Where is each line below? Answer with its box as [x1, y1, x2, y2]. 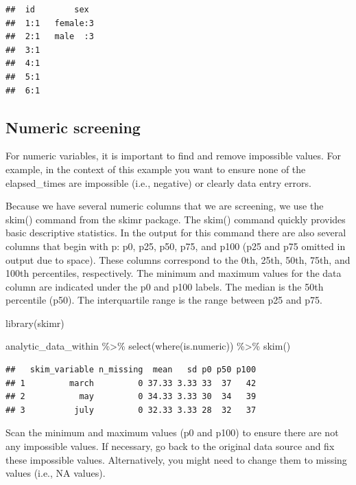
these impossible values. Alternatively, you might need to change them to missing [5, 452, 347, 466]
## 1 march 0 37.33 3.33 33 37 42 [5, 378, 257, 388]
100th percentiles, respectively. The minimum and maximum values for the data [5, 266, 342, 280]
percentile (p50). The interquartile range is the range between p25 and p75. [5, 293, 322, 307]
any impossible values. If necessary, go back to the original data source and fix [5, 439, 335, 453]
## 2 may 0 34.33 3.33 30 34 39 [5, 392, 257, 402]
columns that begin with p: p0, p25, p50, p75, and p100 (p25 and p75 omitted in [5, 238, 346, 253]
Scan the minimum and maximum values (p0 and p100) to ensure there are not [5, 425, 339, 440]
